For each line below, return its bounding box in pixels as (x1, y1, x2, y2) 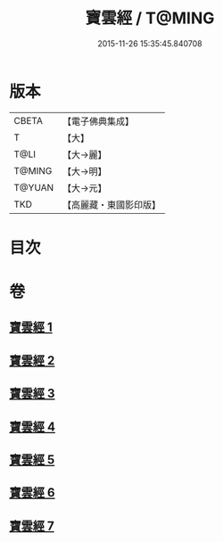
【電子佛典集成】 (62, 115, 135, 127)
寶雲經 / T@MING (85, 8, 215, 29)
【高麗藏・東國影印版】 (62, 198, 161, 210)
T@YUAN (13, 181, 54, 193)
